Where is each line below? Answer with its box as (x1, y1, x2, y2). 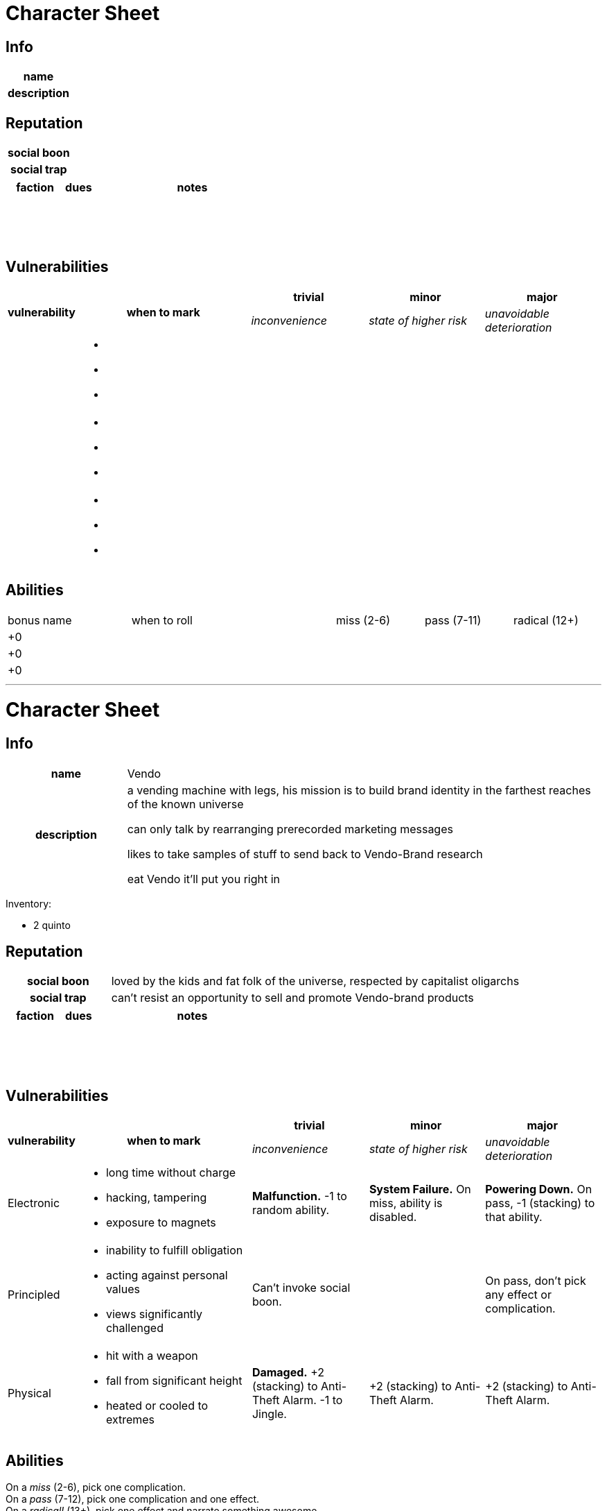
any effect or (485, 1288, 552, 1302)
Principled (8, 1288, 60, 1302)
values (105, 1282, 140, 1297)
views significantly (105, 1307, 203, 1322)
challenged (105, 1321, 164, 1335)
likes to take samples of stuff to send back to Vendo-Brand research (127, 846, 483, 861)
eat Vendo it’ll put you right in (127, 871, 281, 886)
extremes (105, 1412, 155, 1427)
